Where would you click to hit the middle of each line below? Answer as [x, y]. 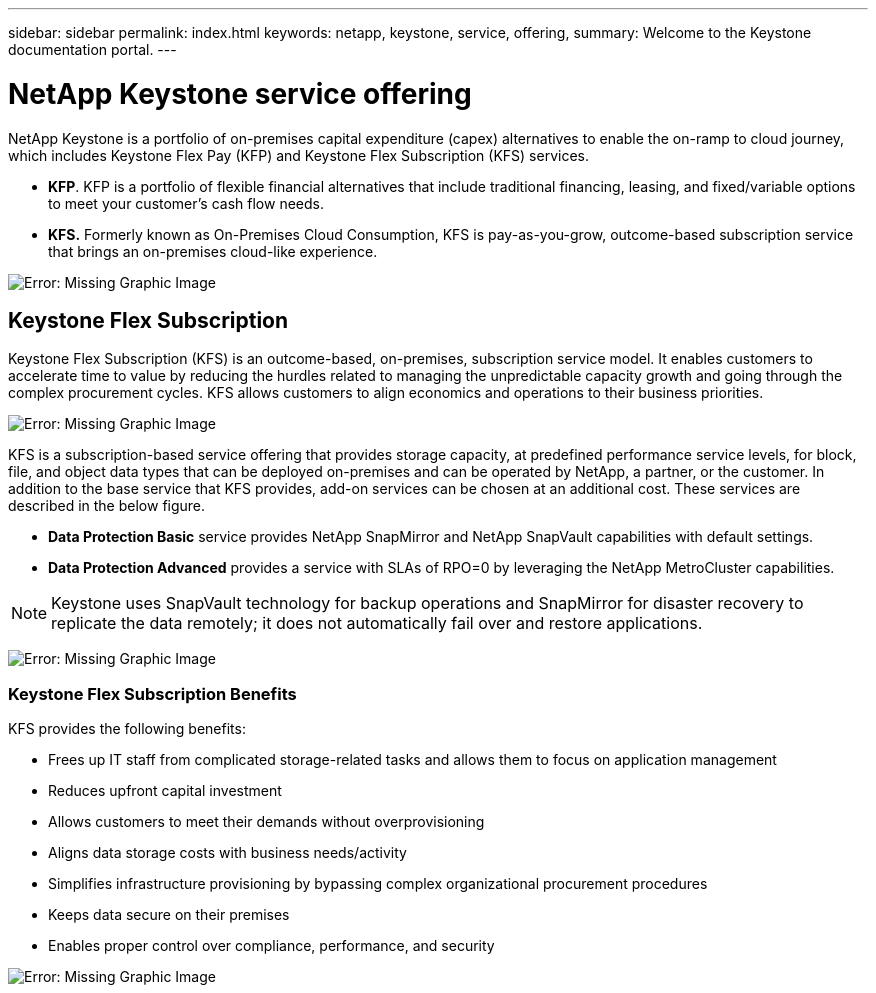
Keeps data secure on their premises [169, 915]
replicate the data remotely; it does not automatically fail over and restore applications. [377, 623]
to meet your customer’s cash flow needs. [186, 203]
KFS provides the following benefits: [127, 729]
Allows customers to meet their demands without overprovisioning [266, 822]
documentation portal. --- [92, 49]
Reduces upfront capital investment [165, 791]
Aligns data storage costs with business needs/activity [227, 853]
